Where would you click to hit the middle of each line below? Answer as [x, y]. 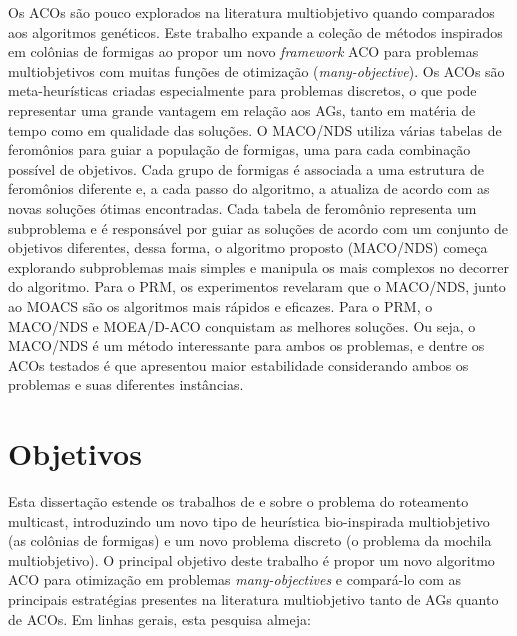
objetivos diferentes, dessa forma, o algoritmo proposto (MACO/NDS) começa [248, 247]
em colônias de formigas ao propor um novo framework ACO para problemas [243, 51]
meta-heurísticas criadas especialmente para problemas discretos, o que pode [242, 90]
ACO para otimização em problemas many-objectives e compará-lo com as [235, 579]
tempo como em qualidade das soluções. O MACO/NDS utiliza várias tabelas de [255, 129]
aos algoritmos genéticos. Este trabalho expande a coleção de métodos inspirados [255, 31]
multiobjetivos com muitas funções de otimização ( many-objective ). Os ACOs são [256, 70]
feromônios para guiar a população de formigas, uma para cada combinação [239, 149]
